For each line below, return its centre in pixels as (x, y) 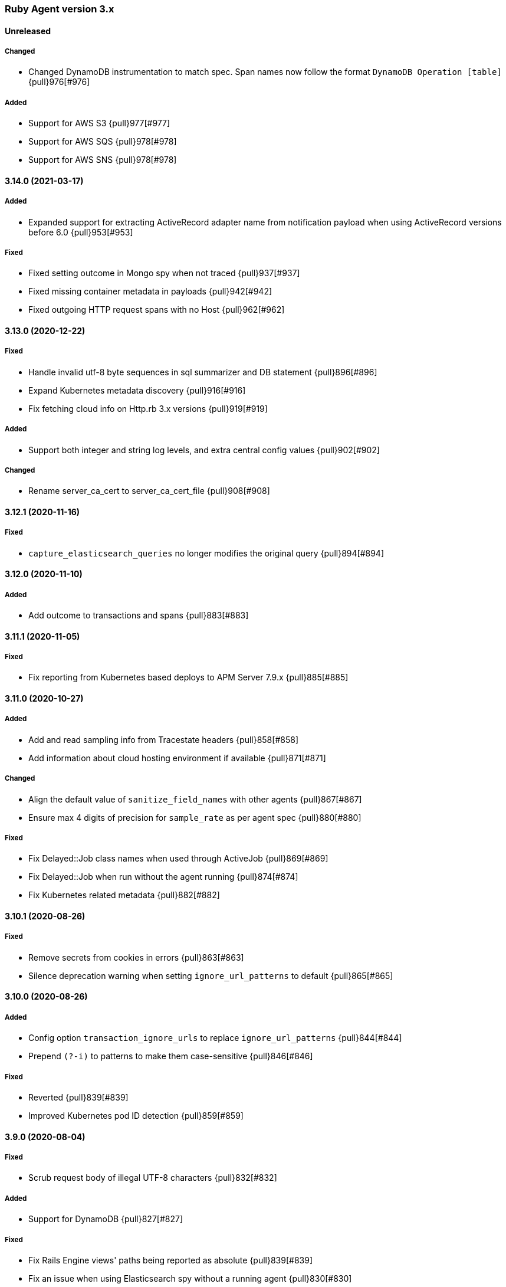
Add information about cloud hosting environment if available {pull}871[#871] (177, 758)
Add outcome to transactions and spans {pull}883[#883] (139, 615)
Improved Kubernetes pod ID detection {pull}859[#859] (136, 1115)
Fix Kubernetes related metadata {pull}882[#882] (124, 895)
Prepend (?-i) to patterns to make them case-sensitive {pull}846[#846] (171, 1056)
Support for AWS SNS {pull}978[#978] (103, 160)
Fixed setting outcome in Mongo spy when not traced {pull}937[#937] (164, 273)
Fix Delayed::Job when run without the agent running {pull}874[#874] (163, 877)
